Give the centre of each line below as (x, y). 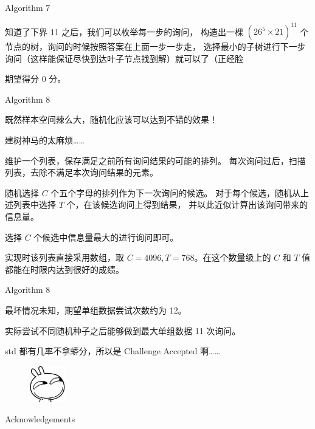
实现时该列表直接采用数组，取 (64, 257)
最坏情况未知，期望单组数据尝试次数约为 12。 (96, 310)
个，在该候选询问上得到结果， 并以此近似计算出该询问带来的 (187, 204)
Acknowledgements (40, 419)
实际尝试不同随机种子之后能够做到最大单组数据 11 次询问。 (123, 330)
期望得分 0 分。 (36, 79)
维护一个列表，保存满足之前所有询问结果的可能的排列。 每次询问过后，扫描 (155, 160)
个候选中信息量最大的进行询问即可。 (106, 237)
